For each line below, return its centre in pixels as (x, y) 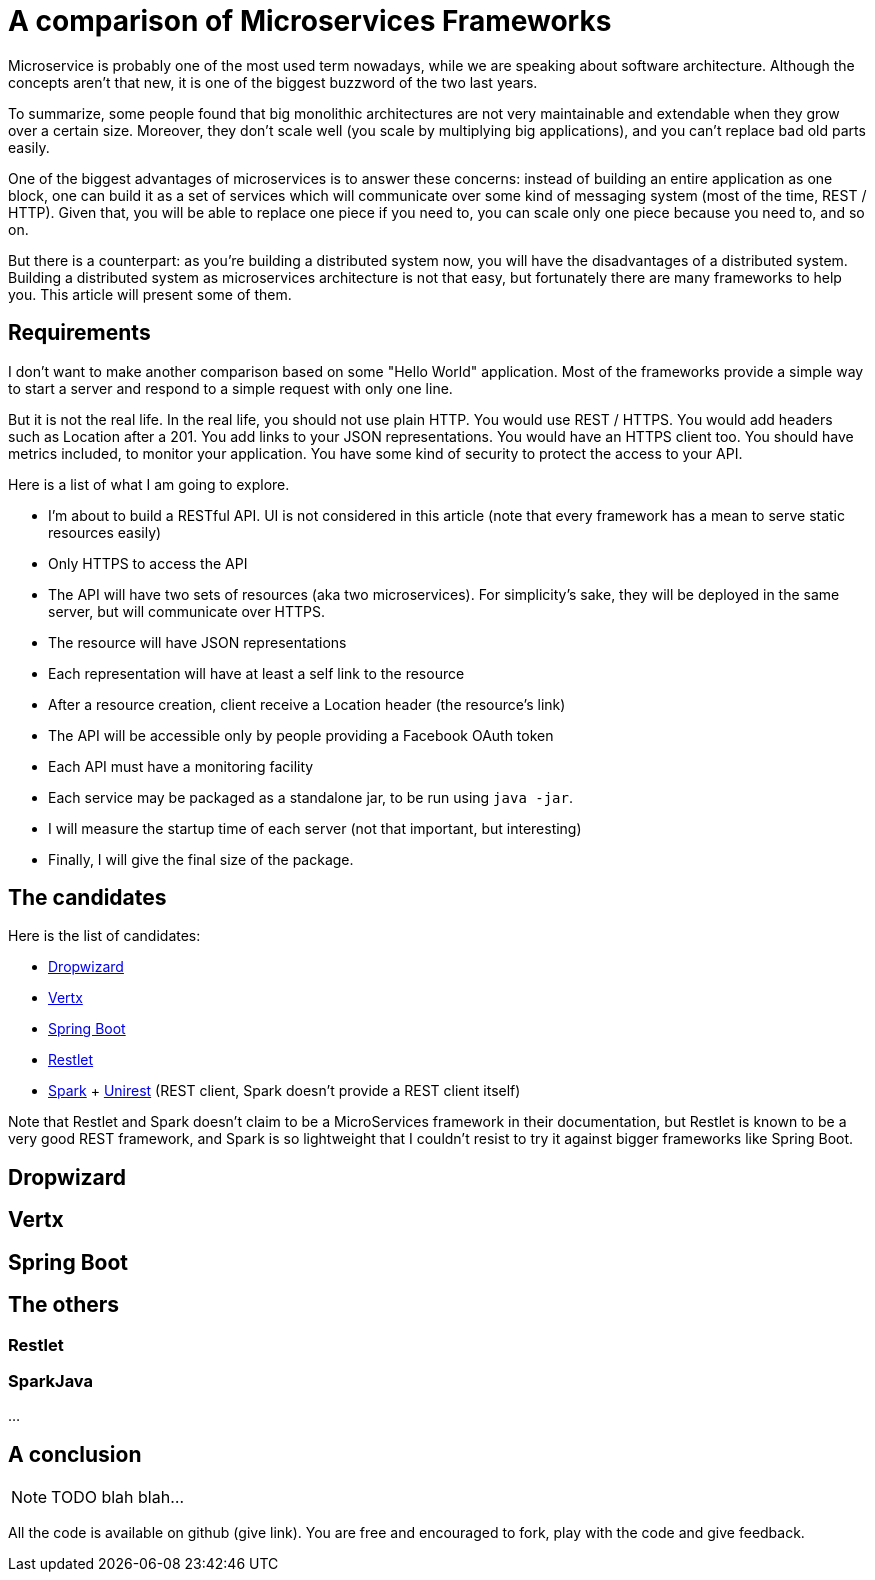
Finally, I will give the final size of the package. (201, 859)
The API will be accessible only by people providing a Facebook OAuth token (301, 735)
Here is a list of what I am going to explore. (149, 484)
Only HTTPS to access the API (148, 563)
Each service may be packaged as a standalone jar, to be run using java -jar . (310, 797)
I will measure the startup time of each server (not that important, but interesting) (315, 828)
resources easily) (105, 532)
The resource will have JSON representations (197, 642)
